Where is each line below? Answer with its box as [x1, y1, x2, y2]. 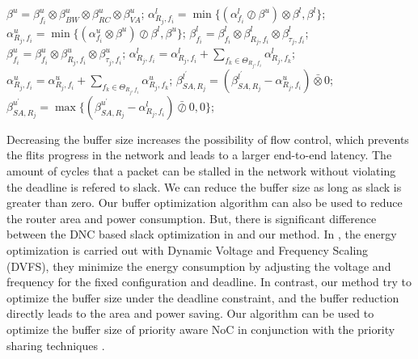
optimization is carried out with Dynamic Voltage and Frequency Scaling [6, 241, 369, 258]
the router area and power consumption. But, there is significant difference [6, 209, 377, 226]
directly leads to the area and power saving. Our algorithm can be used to [6, 305, 374, 322]
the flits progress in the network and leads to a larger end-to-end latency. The [6, 146, 392, 163]
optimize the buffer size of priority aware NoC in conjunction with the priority [6, 320, 395, 337]
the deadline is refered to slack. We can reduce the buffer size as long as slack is [6, 178, 402, 195]
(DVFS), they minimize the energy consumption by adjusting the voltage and [6, 257, 391, 274]
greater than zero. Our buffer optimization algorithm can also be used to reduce [6, 194, 403, 211]
